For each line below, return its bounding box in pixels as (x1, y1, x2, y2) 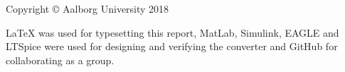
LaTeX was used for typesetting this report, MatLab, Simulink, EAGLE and (6, 25, 339, 40)
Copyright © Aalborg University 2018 (6, 1, 169, 16)
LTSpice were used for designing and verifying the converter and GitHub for (6, 39, 338, 54)
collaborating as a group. (6, 52, 115, 67)
